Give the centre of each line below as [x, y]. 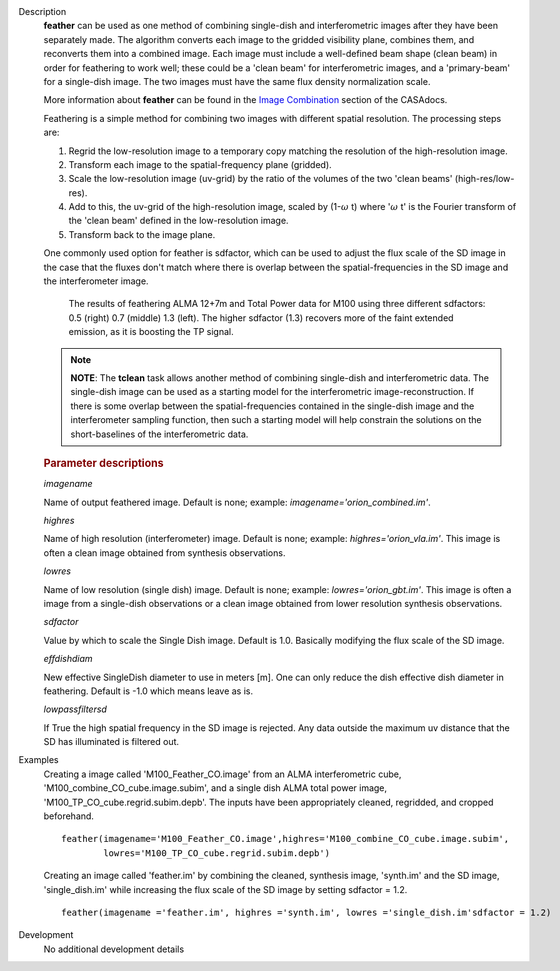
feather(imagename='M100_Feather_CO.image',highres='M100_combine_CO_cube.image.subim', [285, 839]
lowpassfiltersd [75, 709]
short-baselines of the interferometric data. [159, 434]
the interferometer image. [96, 281]
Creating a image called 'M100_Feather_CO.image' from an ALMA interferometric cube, [222, 774]
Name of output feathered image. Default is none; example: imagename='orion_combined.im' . [237, 502]
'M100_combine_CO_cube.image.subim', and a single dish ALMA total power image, [215, 788]
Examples [38, 760]
